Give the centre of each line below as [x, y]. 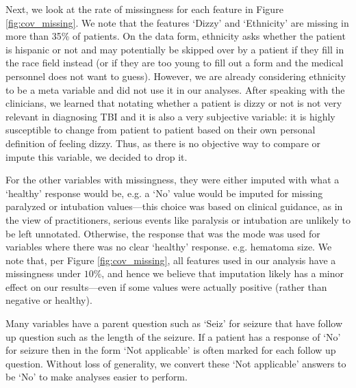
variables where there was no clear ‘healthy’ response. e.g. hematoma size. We [169, 247]
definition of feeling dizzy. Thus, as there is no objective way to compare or [163, 143]
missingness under [43, 273]
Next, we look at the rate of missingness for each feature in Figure [144, 9]
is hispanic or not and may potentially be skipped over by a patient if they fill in [175, 49]
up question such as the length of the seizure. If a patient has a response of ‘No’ [173, 336]
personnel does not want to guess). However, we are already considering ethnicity [176, 76]
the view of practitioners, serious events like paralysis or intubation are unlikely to [178, 219]
